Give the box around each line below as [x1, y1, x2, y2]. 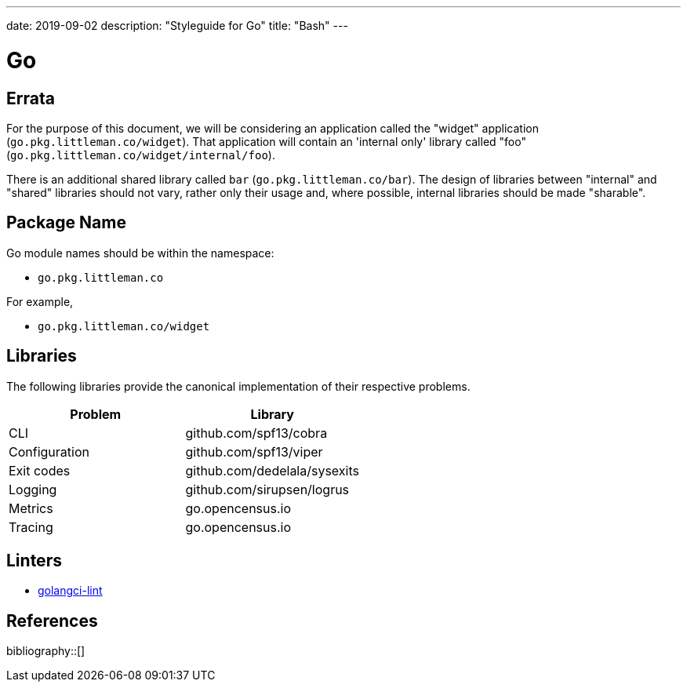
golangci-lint [38, 584, 103, 598]
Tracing [9, 519, 53, 535]
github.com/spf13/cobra [185, 424, 328, 441]
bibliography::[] [6, 644, 85, 658]
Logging [9, 481, 57, 497]
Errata [6, 88, 55, 108]
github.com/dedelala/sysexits [185, 462, 359, 479]
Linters [6, 551, 62, 571]
